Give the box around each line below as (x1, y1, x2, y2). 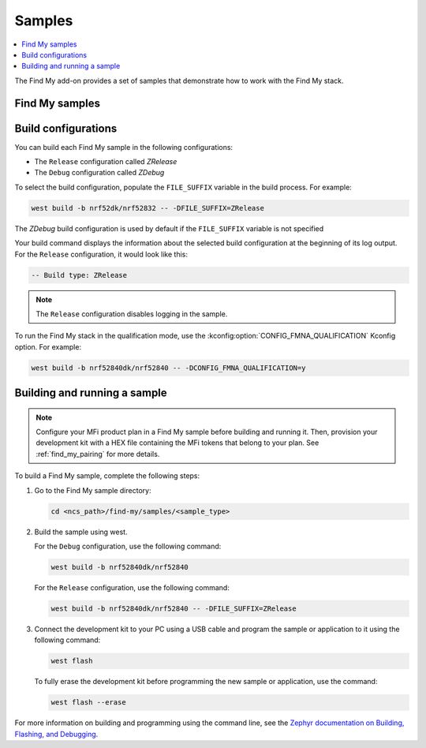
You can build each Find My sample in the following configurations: (14, 142, 233, 151)
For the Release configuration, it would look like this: (14, 249, 189, 259)
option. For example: (14, 342, 82, 351)
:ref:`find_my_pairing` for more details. (35, 449, 160, 458)
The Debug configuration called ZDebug (34, 168, 165, 178)
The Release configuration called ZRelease (34, 157, 177, 166)
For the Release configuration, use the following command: (34, 582, 230, 592)
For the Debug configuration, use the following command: (34, 541, 222, 551)
